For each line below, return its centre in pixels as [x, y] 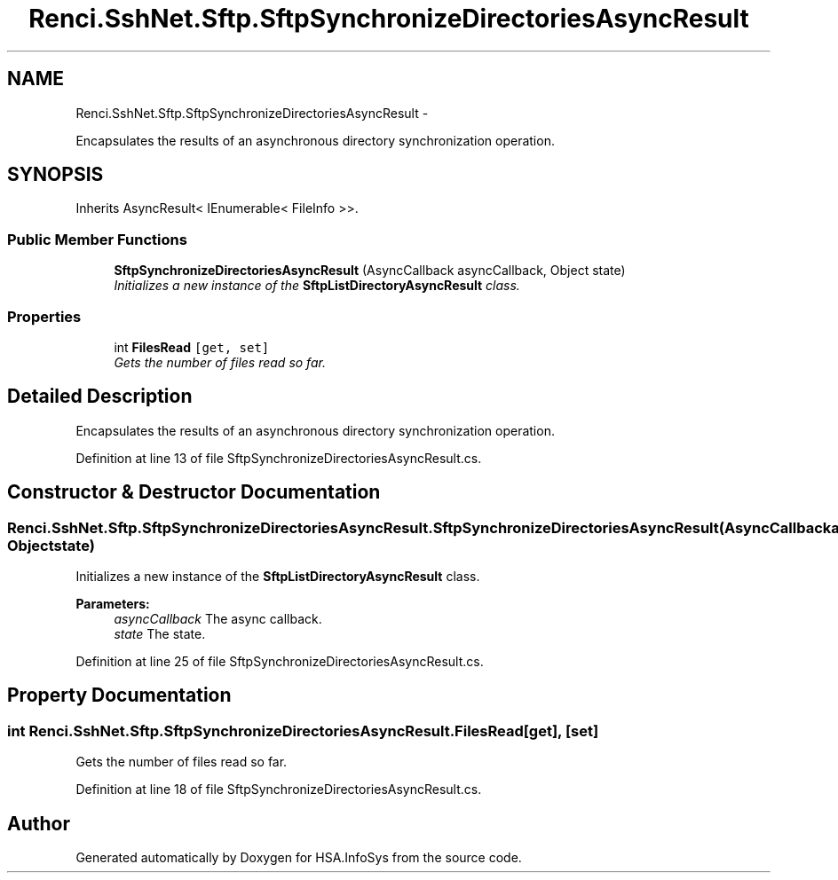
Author [39, 823]
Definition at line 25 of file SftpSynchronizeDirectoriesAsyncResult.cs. [280, 661]
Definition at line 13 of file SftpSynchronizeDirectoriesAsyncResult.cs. [279, 458]
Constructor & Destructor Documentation [194, 492]
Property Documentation [119, 695]
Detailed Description [100, 397]
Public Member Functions [97, 239]
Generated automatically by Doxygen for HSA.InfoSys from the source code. [299, 858]
